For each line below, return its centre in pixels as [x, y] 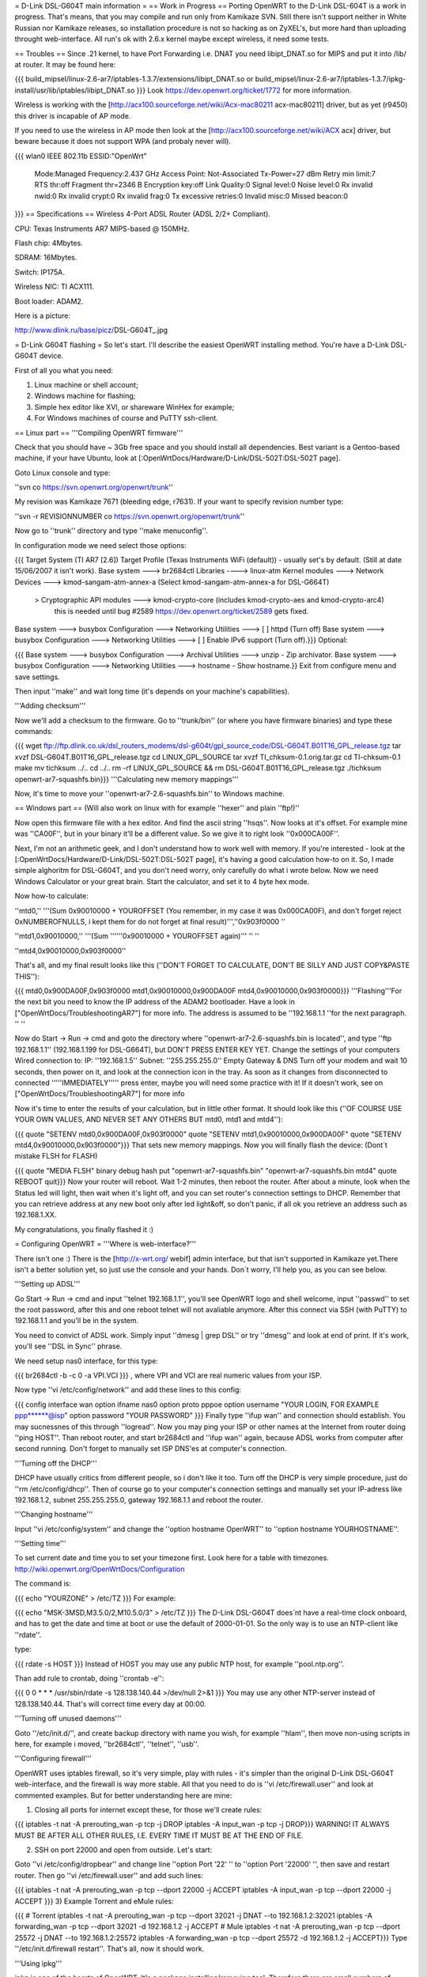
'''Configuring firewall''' [53, 1759]
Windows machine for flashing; [85, 396]
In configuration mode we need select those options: [100, 545]
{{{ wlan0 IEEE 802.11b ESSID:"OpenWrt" [81, 156]
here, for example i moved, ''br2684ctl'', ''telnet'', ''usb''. [107, 1744]
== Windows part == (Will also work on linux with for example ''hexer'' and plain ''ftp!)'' [157, 808]
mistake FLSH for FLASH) [56, 1156]
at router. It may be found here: [65, 64]
